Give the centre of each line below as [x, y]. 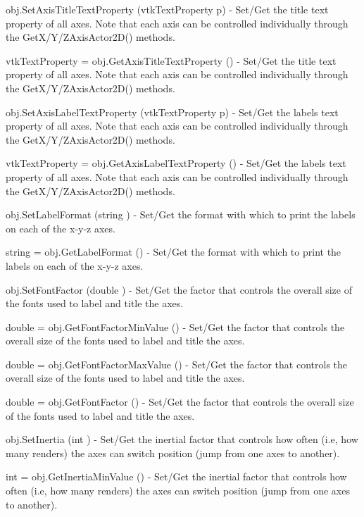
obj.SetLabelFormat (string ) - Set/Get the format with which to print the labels [181, 214]
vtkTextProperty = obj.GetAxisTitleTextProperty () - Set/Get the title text [171, 60]
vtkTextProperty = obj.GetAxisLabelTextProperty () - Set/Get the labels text [176, 163]
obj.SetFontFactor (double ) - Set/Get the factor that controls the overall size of [179, 289]
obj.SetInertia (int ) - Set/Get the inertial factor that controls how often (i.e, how [182, 439]
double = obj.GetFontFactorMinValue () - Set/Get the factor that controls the [175, 326]
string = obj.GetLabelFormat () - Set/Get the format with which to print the [174, 252]
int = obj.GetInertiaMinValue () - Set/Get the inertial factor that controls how [176, 476]
